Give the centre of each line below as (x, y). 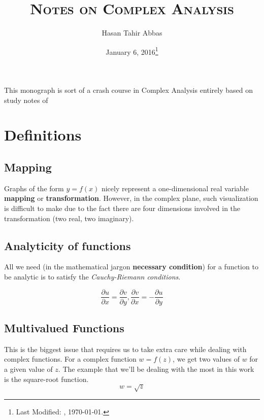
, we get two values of (206, 359)
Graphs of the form (34, 188)
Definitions (43, 135)
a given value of (28, 369)
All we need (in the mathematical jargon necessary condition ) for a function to (131, 267)
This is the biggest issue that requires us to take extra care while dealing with (125, 349)
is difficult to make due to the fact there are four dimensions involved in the (122, 208)
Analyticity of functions (68, 245)
